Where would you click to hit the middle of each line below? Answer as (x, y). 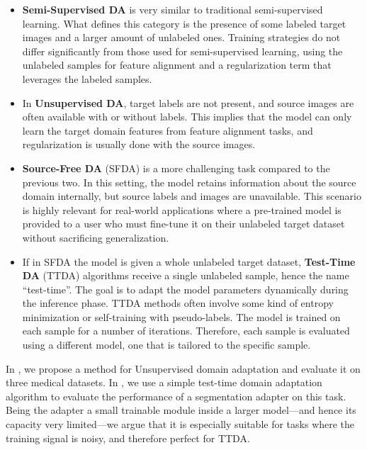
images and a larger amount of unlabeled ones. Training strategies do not (181, 37)
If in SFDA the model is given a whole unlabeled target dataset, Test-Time (189, 261)
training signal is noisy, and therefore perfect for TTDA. (128, 438)
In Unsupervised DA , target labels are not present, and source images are (188, 102)
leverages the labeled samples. (87, 78)
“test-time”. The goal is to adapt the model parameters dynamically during (185, 289)
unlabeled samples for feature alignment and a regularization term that (177, 65)
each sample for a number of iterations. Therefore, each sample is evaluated (186, 331)
